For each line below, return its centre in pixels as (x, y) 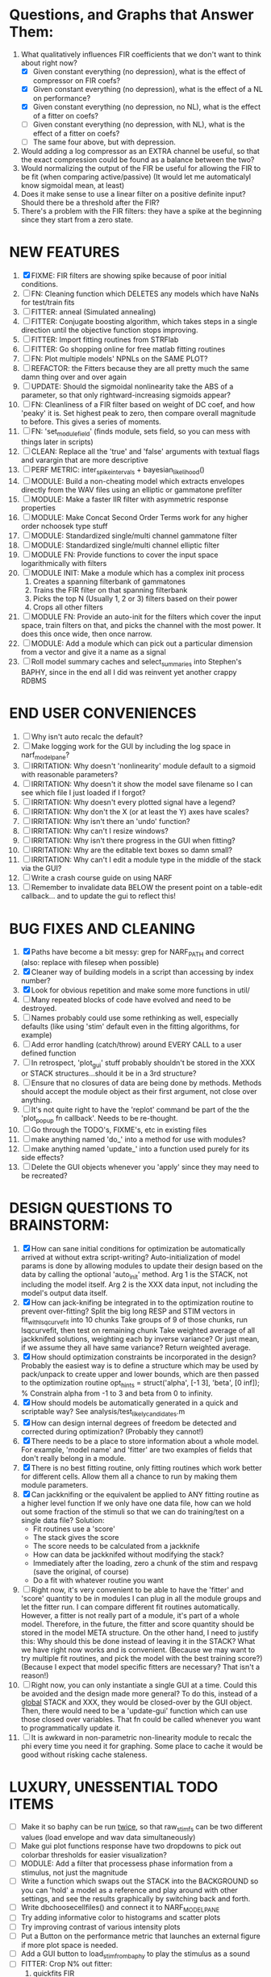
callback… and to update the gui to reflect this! (98, 896)
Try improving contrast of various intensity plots (100, 1927)
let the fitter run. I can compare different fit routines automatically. (130, 1607)
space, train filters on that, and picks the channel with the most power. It (141, 625)
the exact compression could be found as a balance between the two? (138, 160)
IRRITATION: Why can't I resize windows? (100, 831)
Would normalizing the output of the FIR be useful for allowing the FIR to (141, 169)
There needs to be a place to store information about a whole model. (145, 1441)
